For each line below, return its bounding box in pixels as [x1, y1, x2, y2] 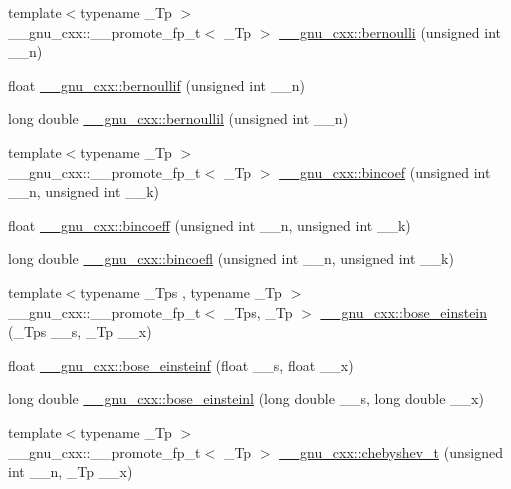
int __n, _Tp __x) [8, 461, 133, 482]
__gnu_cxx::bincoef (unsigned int [279, 161, 491, 182]
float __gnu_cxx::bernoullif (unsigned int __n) [8, 74, 305, 95]
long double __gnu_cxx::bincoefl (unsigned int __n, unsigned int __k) [8, 248, 454, 269]
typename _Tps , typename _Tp [80, 281, 282, 302]
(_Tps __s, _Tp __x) [8, 321, 152, 342]
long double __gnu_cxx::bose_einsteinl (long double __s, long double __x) [8, 388, 484, 409]
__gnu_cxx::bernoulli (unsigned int [279, 21, 501, 42]
